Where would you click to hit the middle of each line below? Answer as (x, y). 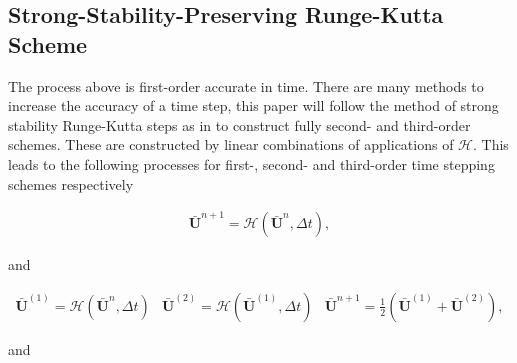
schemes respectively (71, 183)
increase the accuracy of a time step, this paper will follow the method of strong (253, 105)
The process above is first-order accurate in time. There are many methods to (246, 85)
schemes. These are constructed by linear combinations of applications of (231, 144)
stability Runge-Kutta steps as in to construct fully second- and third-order (239, 124)
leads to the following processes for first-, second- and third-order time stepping (251, 163)
